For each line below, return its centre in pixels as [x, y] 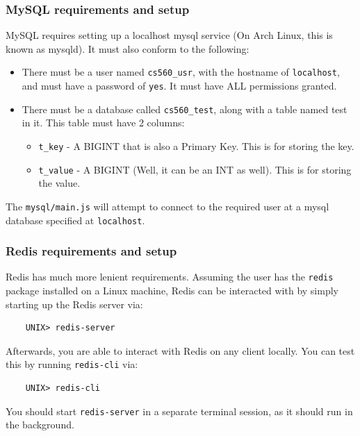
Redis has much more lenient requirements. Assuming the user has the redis [170, 277]
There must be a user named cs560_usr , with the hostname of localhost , [181, 72]
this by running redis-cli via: [72, 364]
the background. [40, 425]
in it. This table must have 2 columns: [103, 123]
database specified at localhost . [75, 220]
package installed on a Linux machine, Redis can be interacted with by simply [172, 291]
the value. [59, 183]
